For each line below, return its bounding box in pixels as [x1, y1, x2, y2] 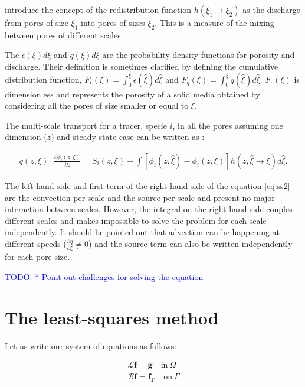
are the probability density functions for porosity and [102, 48, 295, 61]
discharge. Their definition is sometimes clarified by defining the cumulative [5, 60, 278, 72]
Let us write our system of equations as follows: [5, 339, 177, 352]
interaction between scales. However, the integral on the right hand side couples [5, 203, 293, 215]
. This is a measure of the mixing [155, 17, 274, 28]
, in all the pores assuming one [172, 119, 283, 131]
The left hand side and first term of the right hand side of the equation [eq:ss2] [5, 179, 290, 191]
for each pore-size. [5, 251, 70, 263]
